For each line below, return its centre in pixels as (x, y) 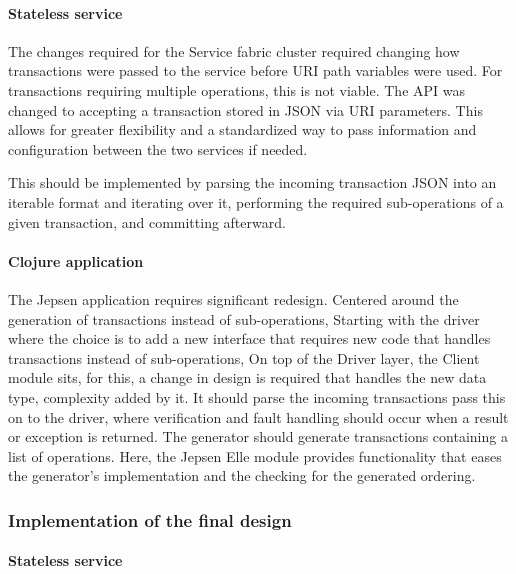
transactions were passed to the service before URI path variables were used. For (255, 70)
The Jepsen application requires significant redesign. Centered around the (233, 298)
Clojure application (76, 260)
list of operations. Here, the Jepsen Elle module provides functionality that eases (255, 455)
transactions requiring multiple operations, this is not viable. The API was (237, 89)
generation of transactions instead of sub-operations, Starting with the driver (244, 318)
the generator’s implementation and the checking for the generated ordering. (242, 475)
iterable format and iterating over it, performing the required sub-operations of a (256, 201)
